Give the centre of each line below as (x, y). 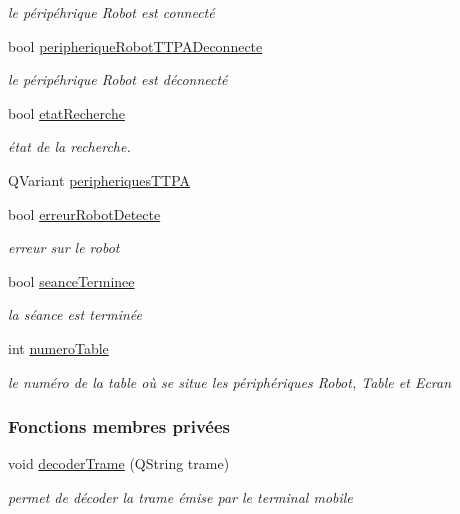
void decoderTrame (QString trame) (119, 463)
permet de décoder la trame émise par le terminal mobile (180, 496)
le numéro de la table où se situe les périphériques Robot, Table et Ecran (230, 381)
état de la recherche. (69, 146)
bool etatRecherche (66, 112)
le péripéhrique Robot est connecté (111, 12)
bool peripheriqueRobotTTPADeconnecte (135, 45)
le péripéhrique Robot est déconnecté (118, 79)
